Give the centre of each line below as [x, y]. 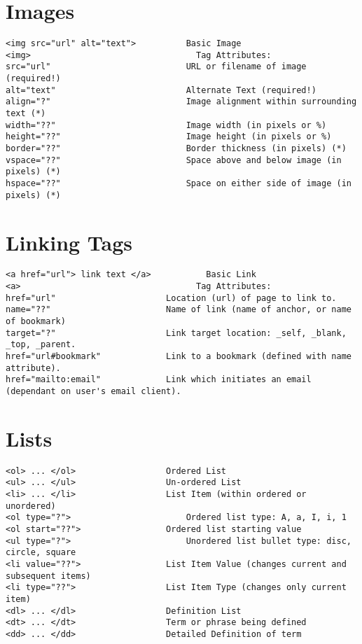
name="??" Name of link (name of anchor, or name [179, 310]
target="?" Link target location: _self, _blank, [176, 333]
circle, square [41, 553]
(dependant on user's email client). [93, 391]
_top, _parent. [41, 345]
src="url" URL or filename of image [156, 67]
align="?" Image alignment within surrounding [181, 102]
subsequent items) [48, 576]
